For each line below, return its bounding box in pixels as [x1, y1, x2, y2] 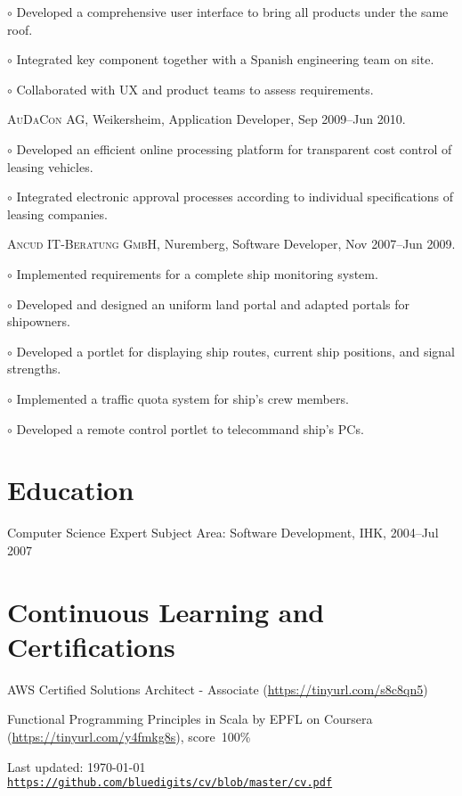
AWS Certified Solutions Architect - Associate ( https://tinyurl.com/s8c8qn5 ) [7, 679, 428, 698]
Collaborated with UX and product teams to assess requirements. [16, 79, 374, 98]
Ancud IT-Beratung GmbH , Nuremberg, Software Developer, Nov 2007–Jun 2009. [7, 234, 456, 253]
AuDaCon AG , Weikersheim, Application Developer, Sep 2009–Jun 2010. [7, 110, 406, 128]
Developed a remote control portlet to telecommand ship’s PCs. [16, 419, 364, 438]
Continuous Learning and [7, 593, 325, 629]
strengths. [7, 359, 61, 378]
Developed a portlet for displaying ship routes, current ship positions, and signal [16, 341, 455, 360]
